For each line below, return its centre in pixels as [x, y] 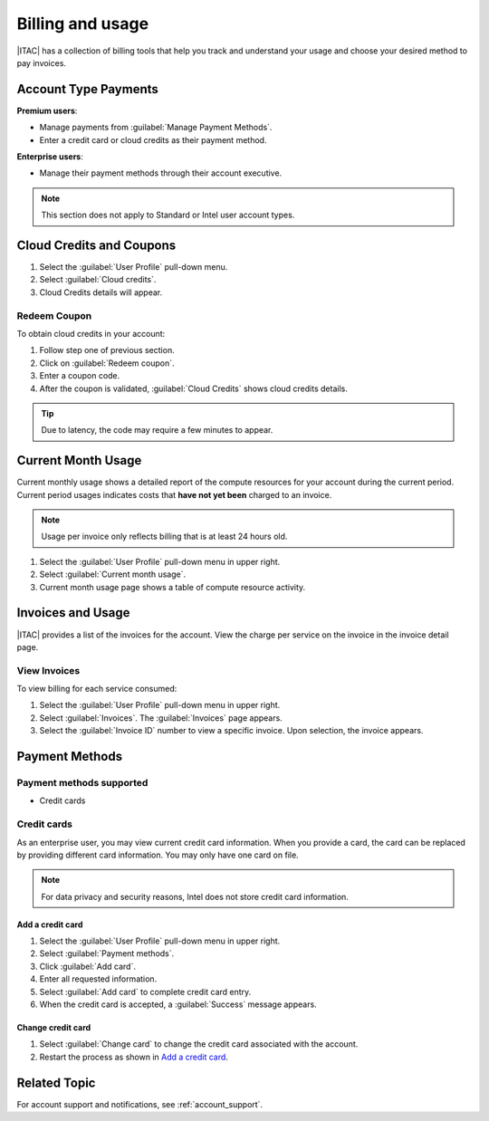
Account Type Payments [87, 89]
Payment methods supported [82, 783]
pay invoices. [42, 62]
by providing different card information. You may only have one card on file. [158, 855]
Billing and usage [83, 24]
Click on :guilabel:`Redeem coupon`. [107, 363]
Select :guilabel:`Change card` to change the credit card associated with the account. [199, 1044]
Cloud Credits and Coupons [96, 245]
